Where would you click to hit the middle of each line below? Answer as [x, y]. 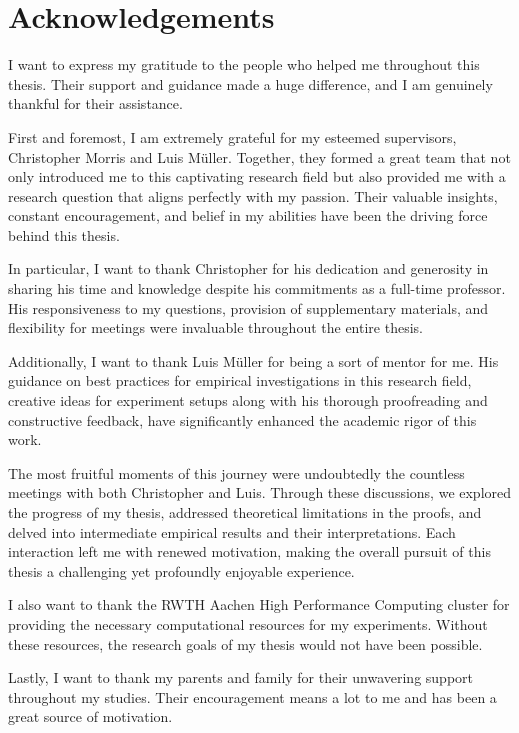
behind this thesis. [64, 234]
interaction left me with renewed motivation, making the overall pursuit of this [249, 551]
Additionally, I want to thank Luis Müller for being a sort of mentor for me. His [253, 360]
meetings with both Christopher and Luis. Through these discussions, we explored [260, 492]
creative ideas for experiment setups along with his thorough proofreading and [248, 400]
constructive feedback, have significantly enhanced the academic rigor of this [242, 419]
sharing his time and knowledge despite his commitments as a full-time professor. [257, 288]
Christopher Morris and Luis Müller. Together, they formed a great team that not [259, 156]
